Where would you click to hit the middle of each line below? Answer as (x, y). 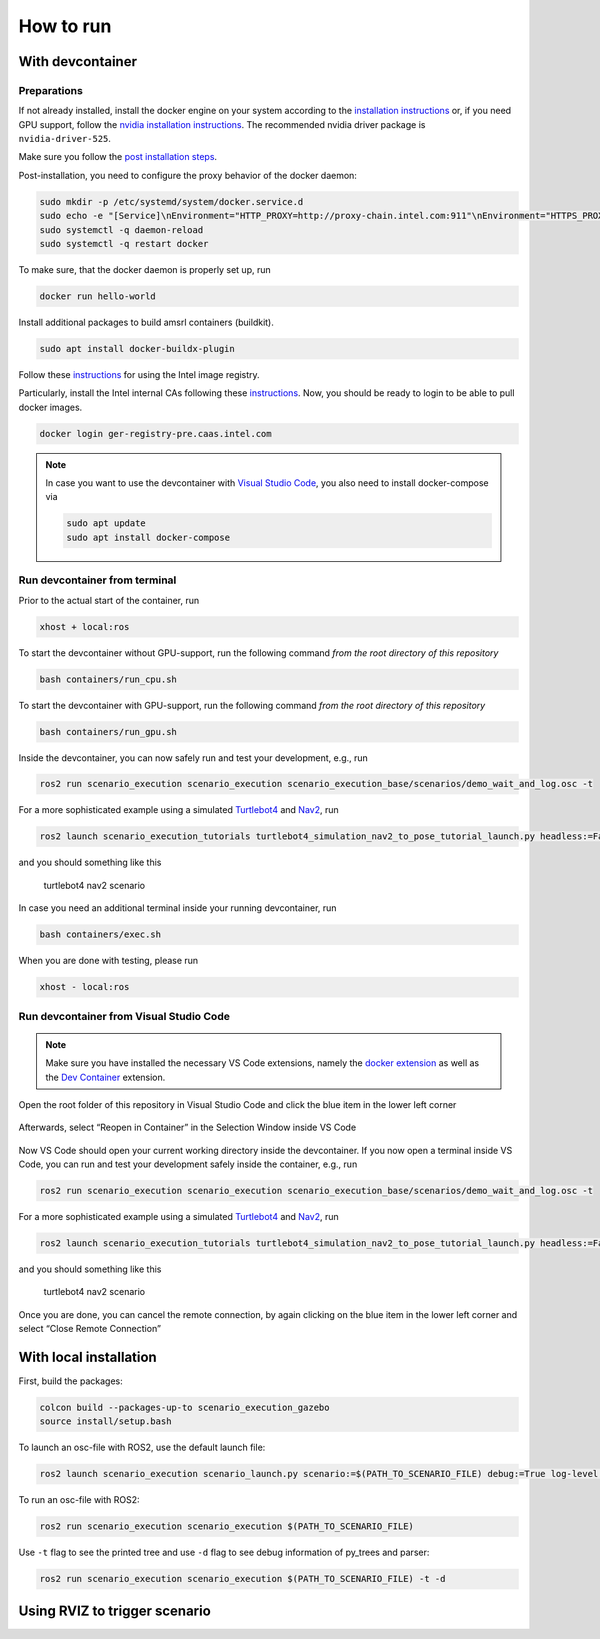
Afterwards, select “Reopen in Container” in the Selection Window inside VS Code (187, 1127)
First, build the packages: (71, 1381)
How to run (65, 26)
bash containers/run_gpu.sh (108, 731)
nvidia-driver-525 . (65, 139)
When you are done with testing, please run (108, 961)
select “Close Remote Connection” (90, 1329)
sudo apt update (106, 523)
